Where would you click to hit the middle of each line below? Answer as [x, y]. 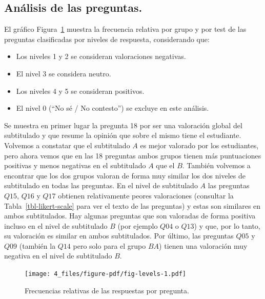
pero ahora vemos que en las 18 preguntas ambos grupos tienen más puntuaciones [133, 155]
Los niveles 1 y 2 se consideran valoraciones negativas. [101, 56]
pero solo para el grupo [109, 245]
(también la [37, 245]
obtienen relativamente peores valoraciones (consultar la [146, 195]
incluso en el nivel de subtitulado [56, 225]
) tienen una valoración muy [203, 245]
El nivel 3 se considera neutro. [64, 73]
